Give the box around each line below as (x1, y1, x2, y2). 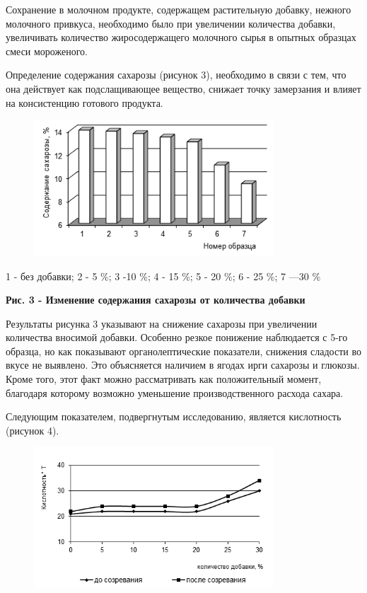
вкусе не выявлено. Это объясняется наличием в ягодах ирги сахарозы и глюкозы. (6, 357, 360, 372)
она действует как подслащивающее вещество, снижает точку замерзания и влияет (6, 81, 361, 96)
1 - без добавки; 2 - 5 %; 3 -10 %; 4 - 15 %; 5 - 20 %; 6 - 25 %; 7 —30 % (6, 268, 321, 283)
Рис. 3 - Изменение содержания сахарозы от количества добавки (6, 292, 305, 307)
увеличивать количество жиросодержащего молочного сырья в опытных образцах (6, 30, 356, 45)
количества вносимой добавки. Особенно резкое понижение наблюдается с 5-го (6, 330, 348, 345)
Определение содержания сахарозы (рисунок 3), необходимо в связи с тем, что (6, 67, 346, 82)
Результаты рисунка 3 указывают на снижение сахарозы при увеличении (6, 316, 318, 330)
